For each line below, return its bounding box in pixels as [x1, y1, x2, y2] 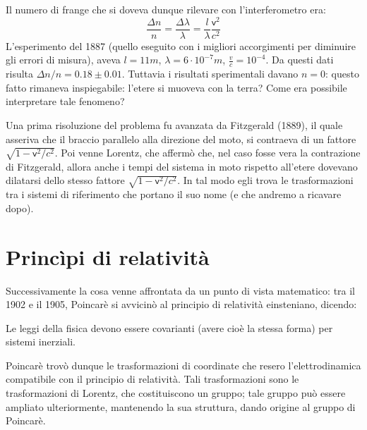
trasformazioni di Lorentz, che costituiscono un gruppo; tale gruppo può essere [6, 386, 346, 400]
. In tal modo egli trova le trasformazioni [177, 173, 354, 188]
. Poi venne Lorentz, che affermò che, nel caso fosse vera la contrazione [54, 145, 361, 160]
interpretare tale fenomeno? [6, 94, 125, 109]
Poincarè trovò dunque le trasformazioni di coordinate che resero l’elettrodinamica [6, 357, 361, 372]
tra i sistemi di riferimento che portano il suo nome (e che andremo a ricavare [6, 187, 342, 202]
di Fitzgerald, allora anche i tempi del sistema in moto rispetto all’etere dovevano [6, 159, 358, 173]
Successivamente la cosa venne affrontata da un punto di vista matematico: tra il [6, 283, 356, 297]
